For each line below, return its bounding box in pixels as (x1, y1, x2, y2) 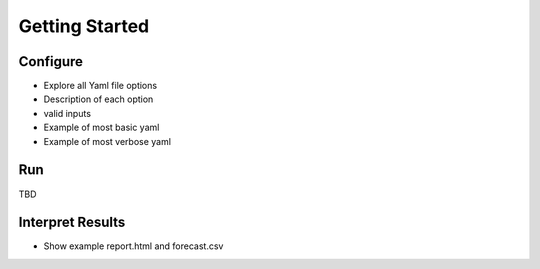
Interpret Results (18, 214, 126, 231)
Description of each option (43, 93, 154, 105)
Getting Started (18, 15, 150, 37)
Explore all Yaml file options (43, 80, 158, 92)
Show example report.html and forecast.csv (43, 240, 224, 252)
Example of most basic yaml (43, 121, 160, 134)
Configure (18, 53, 84, 70)
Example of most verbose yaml (43, 135, 172, 147)
